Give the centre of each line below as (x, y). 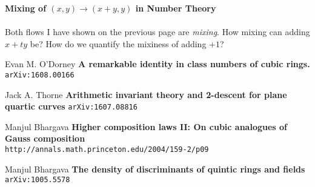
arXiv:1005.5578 (38, 180)
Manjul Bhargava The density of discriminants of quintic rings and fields (155, 169)
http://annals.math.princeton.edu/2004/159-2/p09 (107, 150)
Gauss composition (45, 138)
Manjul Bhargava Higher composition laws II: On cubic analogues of (146, 126)
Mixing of (26, 8)
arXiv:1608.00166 (40, 75)
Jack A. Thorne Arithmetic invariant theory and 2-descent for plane (146, 94)
